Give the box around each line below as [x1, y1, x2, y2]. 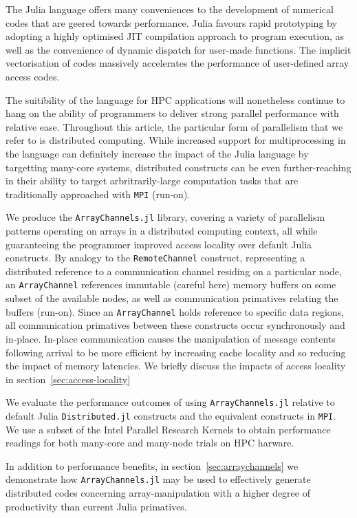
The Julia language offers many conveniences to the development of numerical [6, 2, 334, 16]
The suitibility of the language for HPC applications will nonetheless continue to [6, 92, 345, 107]
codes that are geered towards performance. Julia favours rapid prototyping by [6, 15, 337, 30]
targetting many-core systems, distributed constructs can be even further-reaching [6, 160, 351, 174]
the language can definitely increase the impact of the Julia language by [6, 146, 309, 160]
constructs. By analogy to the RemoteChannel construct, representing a [6, 250, 305, 265]
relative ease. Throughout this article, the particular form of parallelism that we [6, 119, 343, 133]
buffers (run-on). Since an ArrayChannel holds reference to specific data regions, [6, 304, 345, 319]
